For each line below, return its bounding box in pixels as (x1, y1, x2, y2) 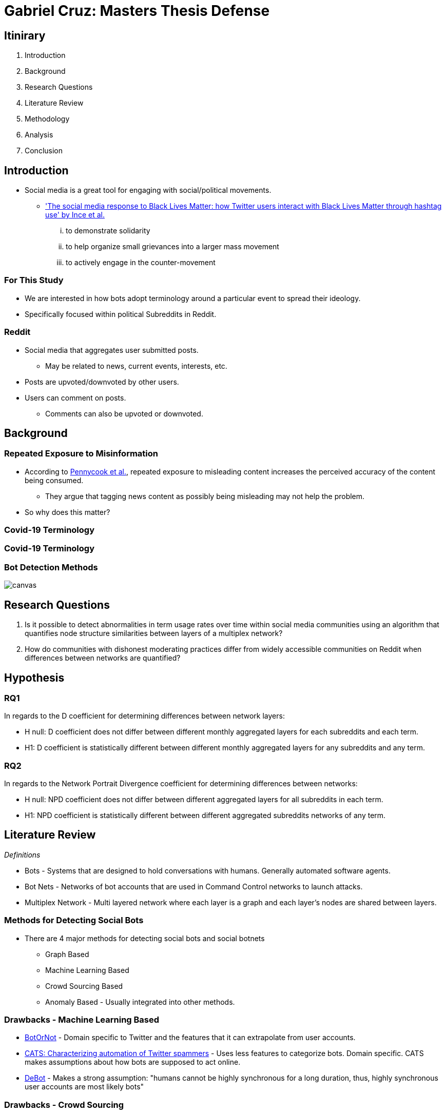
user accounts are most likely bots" (25, 1082, 144, 1091)
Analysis (25, 130, 53, 140)
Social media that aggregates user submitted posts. (25, 345, 199, 354)
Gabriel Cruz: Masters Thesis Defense (4, 2, 270, 19)
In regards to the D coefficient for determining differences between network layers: (4, 711, 285, 721)
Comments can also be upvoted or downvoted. (45, 409, 203, 418)
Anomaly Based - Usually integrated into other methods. (45, 997, 235, 1006)
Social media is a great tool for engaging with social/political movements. (25, 186, 272, 195)
